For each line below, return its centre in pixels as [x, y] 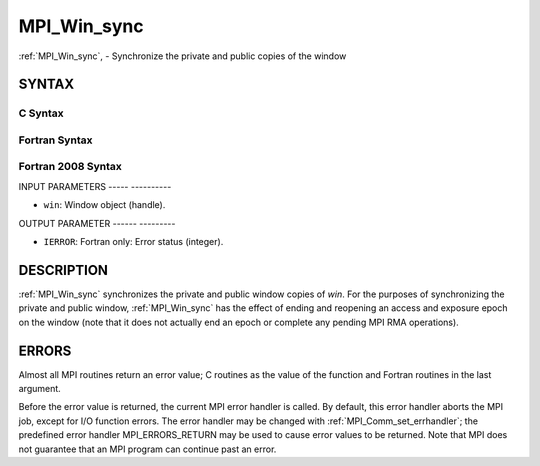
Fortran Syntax [55, 140]
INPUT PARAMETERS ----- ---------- [95, 186]
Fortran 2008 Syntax [70, 167]
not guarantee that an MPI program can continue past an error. [147, 449]
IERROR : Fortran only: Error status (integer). [133, 241]
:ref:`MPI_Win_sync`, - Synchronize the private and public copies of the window [182, 56]
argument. [40, 388]
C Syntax [41, 113]
